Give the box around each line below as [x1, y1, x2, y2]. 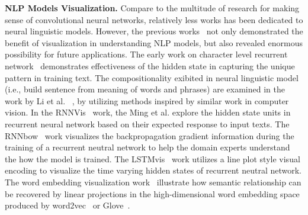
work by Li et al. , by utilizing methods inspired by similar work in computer [5, 94, 289, 107]
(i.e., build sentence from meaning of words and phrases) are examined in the [5, 83, 285, 95]
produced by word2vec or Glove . [5, 199, 130, 211]
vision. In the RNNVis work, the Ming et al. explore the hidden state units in [5, 106, 291, 118]
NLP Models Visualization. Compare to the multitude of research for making [5, 2, 300, 14]
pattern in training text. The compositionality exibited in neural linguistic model [5, 71, 299, 84]
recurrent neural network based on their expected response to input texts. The [5, 117, 290, 130]
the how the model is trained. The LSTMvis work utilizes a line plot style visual [5, 152, 300, 165]
